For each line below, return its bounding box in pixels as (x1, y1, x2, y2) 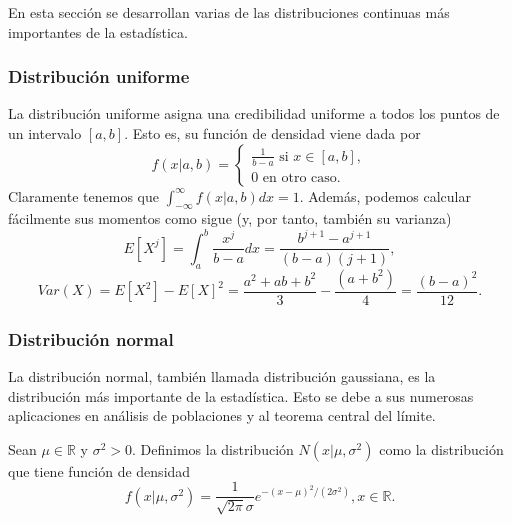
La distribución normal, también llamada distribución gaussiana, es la (8, 366, 436, 386)
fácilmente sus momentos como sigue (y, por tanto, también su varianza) (8, 208, 452, 229)
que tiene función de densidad (8, 460, 191, 481)
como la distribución (379, 438, 504, 459)
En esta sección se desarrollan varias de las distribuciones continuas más (8, 2, 450, 22)
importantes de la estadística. (8, 21, 188, 42)
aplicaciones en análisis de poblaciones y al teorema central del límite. (8, 405, 436, 426)
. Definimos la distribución (132, 438, 294, 459)
